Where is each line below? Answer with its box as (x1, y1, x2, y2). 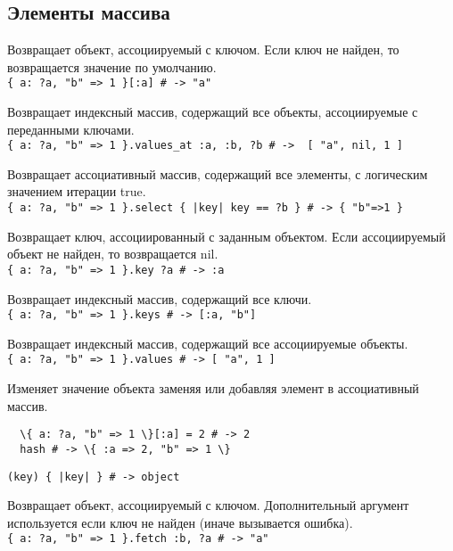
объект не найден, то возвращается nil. (7, 244, 218, 263)
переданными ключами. (7, 119, 135, 138)
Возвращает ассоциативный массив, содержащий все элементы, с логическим (7, 164, 428, 183)
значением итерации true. (7, 182, 146, 201)
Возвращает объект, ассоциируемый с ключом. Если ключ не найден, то (7, 40, 399, 59)
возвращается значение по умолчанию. (7, 57, 217, 76)
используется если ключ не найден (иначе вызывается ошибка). (7, 513, 353, 531)
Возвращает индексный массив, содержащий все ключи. (7, 289, 312, 308)
